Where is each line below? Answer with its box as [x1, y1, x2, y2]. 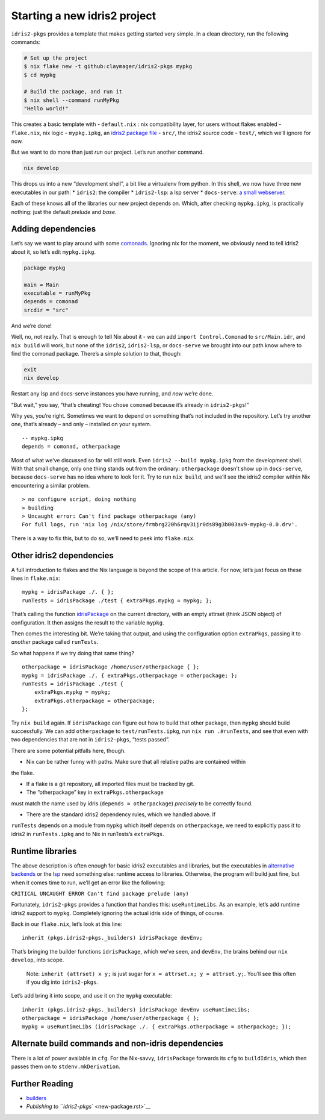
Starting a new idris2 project [11, 9, 156, 22]
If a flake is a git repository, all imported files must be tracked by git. [26, 780, 195, 787]
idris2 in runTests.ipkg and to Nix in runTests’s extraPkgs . [11, 830, 165, 837]
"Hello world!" [23, 105, 69, 112]
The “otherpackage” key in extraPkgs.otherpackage [26, 788, 164, 796]
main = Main [23, 281, 60, 288]
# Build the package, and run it [23, 88, 123, 95]
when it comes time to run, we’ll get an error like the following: [11, 879, 166, 886]
